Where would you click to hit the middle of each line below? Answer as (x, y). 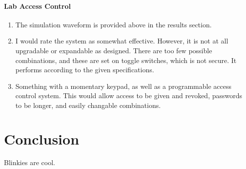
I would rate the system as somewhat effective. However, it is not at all (122, 41)
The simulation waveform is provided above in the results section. (113, 24)
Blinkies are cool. (30, 162)
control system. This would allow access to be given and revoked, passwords (129, 95)
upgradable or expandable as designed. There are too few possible (114, 50)
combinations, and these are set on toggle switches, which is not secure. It (126, 60)
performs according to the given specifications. (85, 70)
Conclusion (42, 138)
